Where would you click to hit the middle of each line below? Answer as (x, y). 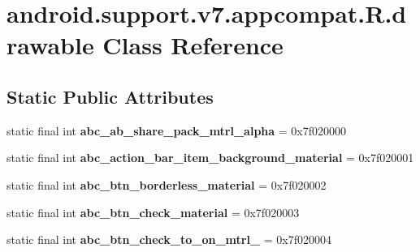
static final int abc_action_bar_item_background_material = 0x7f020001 (210, 158)
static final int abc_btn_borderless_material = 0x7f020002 (167, 184)
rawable (50, 45)
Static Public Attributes (110, 96)
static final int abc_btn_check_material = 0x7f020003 (153, 212)
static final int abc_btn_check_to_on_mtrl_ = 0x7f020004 (169, 239)
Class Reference (193, 45)
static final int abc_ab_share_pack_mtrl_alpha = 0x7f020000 (177, 130)
